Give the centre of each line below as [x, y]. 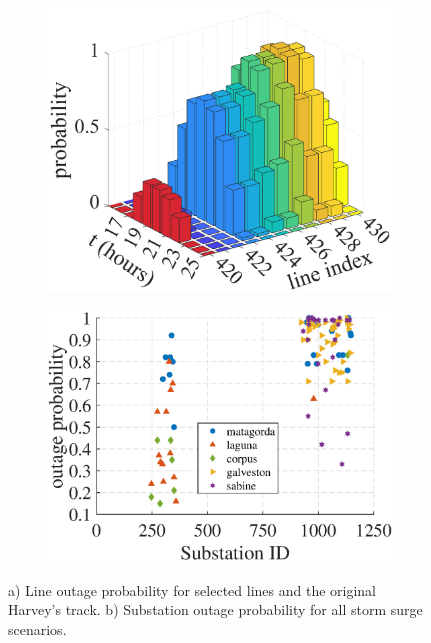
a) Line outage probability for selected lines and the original [192, 589]
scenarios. [37, 628]
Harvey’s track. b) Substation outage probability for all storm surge [215, 609]
